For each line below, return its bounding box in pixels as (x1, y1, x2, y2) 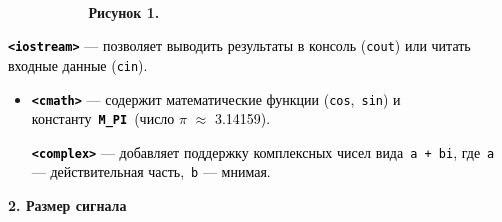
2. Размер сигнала (8, 195, 127, 216)
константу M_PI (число (31, 108, 175, 129)
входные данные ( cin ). (8, 54, 148, 75)
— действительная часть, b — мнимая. (31, 161, 271, 182)
